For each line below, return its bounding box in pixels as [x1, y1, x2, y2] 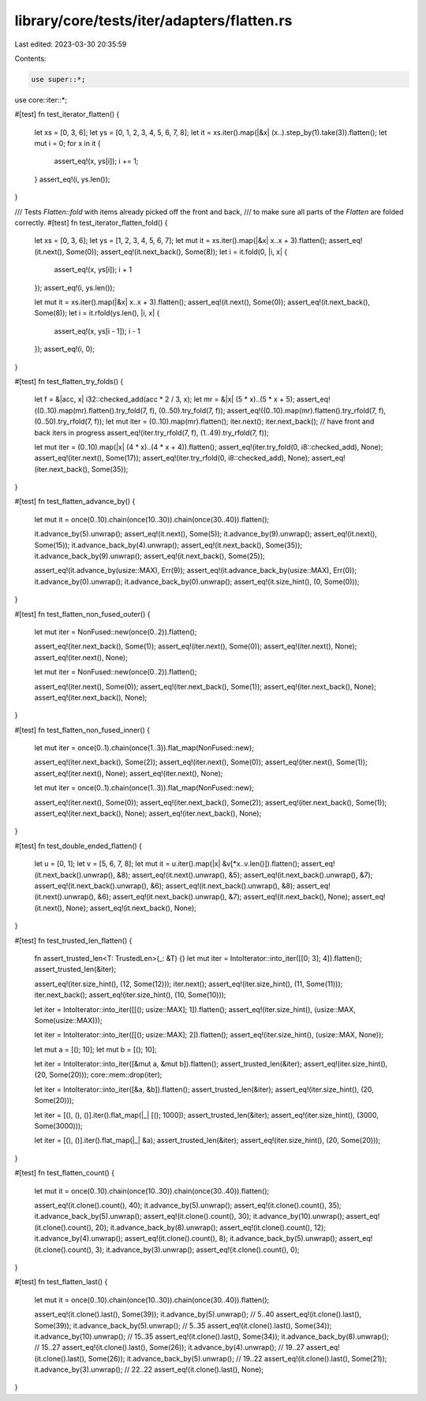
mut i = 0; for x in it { [34, 139, 102, 148]
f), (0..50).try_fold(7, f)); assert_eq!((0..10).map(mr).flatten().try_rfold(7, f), [149, 405, 387, 415]
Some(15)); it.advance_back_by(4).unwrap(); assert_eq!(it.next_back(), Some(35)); [34, 540, 303, 550]
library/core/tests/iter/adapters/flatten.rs [14, 12, 293, 29]
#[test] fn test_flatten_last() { [14, 1277, 108, 1287]
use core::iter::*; [14, 95, 67, 104]
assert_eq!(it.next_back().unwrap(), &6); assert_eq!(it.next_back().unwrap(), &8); [34, 881, 295, 891]
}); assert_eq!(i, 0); [34, 344, 95, 354]
